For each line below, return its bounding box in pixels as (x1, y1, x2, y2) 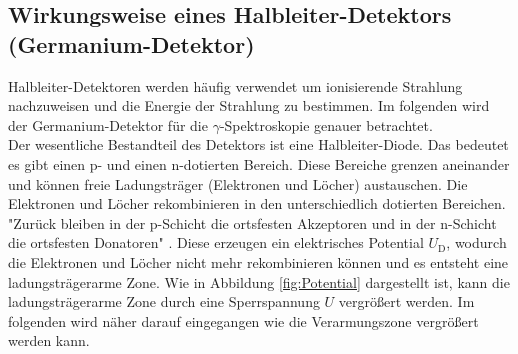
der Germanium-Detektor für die (8, 114, 208, 135)
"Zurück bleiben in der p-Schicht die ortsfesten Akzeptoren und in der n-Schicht (8, 212, 497, 233)
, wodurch (446, 232, 507, 253)
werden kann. (8, 330, 90, 351)
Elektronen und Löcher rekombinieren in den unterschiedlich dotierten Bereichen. (8, 193, 506, 214)
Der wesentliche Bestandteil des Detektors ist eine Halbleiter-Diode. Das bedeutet (8, 134, 509, 155)
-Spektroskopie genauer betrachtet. (219, 114, 433, 135)
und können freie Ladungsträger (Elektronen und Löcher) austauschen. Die (8, 173, 468, 194)
